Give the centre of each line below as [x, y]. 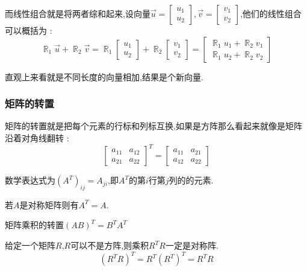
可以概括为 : [29, 30]
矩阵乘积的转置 [34, 225]
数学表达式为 [30, 180]
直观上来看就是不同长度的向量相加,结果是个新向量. [104, 76]
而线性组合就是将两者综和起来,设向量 [78, 13]
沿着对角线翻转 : [37, 138]
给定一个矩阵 [30, 245]
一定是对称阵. [192, 245]
